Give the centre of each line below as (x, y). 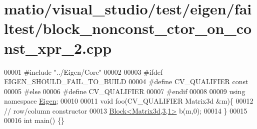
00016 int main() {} (34, 120)
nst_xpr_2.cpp (58, 48)
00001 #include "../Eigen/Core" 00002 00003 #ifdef (83, 71)
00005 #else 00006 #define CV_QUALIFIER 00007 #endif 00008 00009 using (125, 91)
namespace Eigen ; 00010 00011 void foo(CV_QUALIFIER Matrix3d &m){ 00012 (129, 101)
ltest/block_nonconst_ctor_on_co (128, 28)
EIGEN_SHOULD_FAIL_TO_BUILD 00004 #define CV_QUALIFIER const (126, 81)
